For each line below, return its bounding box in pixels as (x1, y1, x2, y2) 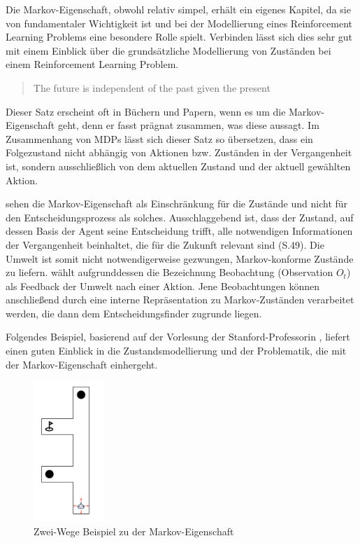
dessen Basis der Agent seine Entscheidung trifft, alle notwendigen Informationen (6, 224, 353, 238)
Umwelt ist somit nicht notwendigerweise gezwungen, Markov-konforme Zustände (6, 251, 354, 266)
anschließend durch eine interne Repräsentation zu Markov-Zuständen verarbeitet (6, 292, 354, 307)
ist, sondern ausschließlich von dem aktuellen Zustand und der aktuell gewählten (6, 158, 351, 173)
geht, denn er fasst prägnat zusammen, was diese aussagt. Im (57, 118, 319, 132)
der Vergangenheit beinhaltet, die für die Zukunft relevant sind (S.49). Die (6, 237, 324, 252)
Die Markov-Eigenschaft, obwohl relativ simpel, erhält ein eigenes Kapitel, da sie (6, 2, 351, 16)
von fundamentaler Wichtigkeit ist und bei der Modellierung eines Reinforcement (6, 15, 352, 30)
